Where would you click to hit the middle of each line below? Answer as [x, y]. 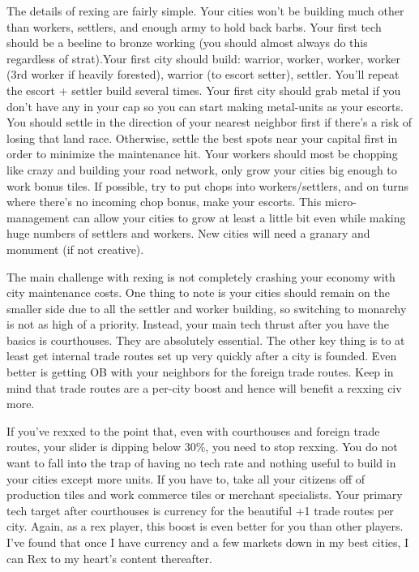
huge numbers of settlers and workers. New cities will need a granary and [188, 233]
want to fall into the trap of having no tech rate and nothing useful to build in [201, 463]
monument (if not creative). [75, 249]
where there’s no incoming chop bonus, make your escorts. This [164, 202]
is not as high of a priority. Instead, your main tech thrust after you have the [198, 324]
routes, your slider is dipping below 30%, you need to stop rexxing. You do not [202, 447]
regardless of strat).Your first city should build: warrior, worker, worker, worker [203, 58]
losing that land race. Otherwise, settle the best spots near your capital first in [202, 138]
